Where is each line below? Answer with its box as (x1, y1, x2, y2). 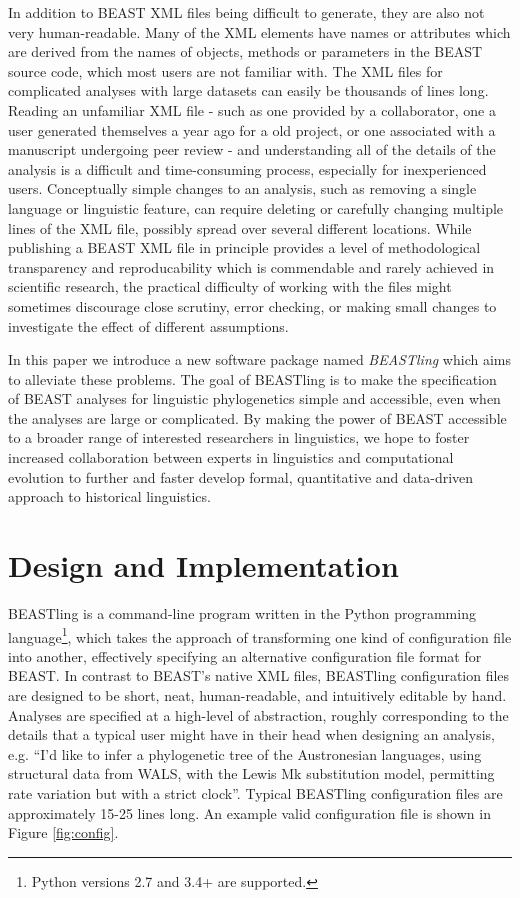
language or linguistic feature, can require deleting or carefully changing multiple (8, 197, 504, 218)
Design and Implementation (8, 545, 399, 586)
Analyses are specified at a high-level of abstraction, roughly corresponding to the (8, 704, 509, 725)
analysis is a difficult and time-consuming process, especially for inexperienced (8, 158, 487, 179)
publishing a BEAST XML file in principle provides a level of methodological (8, 237, 481, 258)
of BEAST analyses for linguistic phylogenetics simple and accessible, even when (8, 388, 501, 409)
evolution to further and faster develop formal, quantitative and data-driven (8, 466, 474, 487)
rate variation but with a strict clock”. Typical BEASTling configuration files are (8, 782, 503, 803)
